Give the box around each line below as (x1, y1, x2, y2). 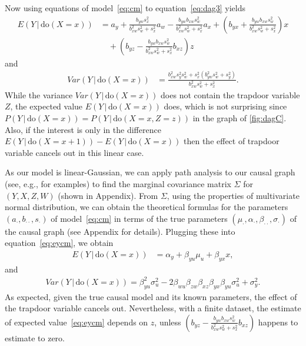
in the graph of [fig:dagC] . (192, 112, 287, 124)
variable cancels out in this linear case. (5, 146, 144, 158)
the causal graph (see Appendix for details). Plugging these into (5, 225, 235, 237)
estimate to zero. (5, 331, 65, 344)
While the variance (5, 88, 73, 101)
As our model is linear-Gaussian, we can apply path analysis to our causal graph (5, 166, 295, 178)
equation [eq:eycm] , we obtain (5, 237, 114, 249)
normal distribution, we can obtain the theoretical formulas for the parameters (5, 201, 288, 213)
